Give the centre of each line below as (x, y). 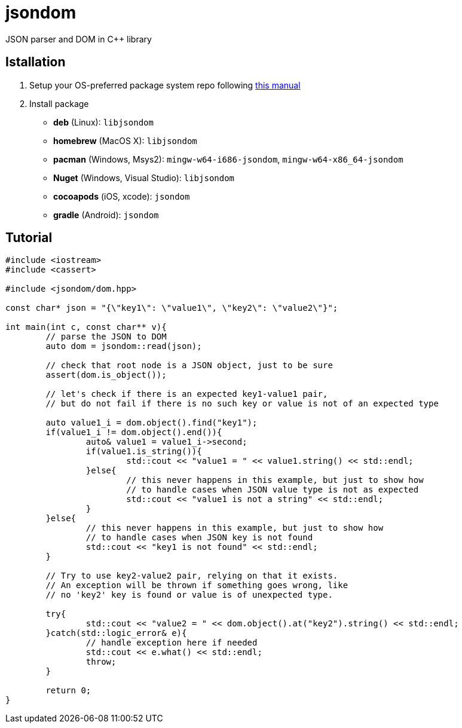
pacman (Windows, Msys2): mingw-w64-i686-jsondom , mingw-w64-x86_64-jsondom (228, 159)
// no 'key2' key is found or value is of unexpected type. (189, 595)
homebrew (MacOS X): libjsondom (125, 140)
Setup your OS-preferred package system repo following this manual (165, 85)
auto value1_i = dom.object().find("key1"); (152, 423)
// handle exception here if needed (172, 643)
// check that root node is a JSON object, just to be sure (189, 365)
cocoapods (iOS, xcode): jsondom (122, 196)
